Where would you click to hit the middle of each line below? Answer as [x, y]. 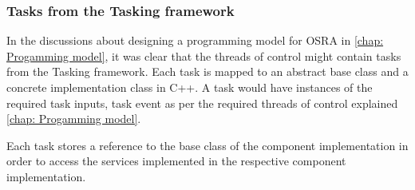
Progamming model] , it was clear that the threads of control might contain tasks [204, 55]
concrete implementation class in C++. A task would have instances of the [190, 87]
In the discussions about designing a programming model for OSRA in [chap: [195, 40]
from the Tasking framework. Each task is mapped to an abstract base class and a [207, 71]
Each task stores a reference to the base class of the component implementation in [207, 145]
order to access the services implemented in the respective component [176, 161]
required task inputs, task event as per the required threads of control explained [202, 103]
